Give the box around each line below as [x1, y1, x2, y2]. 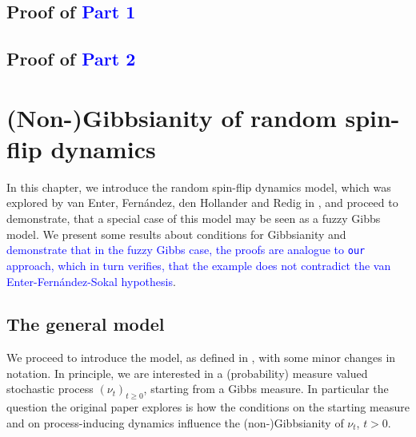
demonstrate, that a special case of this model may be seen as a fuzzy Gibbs [6, 210, 381, 227]
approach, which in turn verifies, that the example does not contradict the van [6, 256, 391, 273]
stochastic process [6, 380, 94, 397]
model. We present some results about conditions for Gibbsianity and [6, 225, 346, 242]
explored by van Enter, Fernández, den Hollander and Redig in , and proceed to [6, 194, 398, 211]
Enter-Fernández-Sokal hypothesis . [6, 272, 176, 289]
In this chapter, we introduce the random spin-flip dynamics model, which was [6, 178, 391, 195]
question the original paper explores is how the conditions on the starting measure [6, 399, 410, 415]
